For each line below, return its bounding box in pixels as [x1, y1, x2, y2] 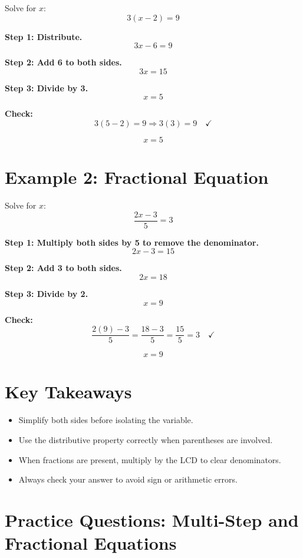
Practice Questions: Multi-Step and [5, 507, 299, 531]
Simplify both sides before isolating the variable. [18, 414, 193, 426]
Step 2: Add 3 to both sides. [5, 262, 122, 274]
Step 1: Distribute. [5, 30, 83, 42]
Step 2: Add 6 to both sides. [5, 56, 122, 68]
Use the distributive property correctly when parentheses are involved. [18, 433, 273, 445]
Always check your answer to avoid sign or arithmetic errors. [18, 473, 238, 486]
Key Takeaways [5, 379, 132, 404]
